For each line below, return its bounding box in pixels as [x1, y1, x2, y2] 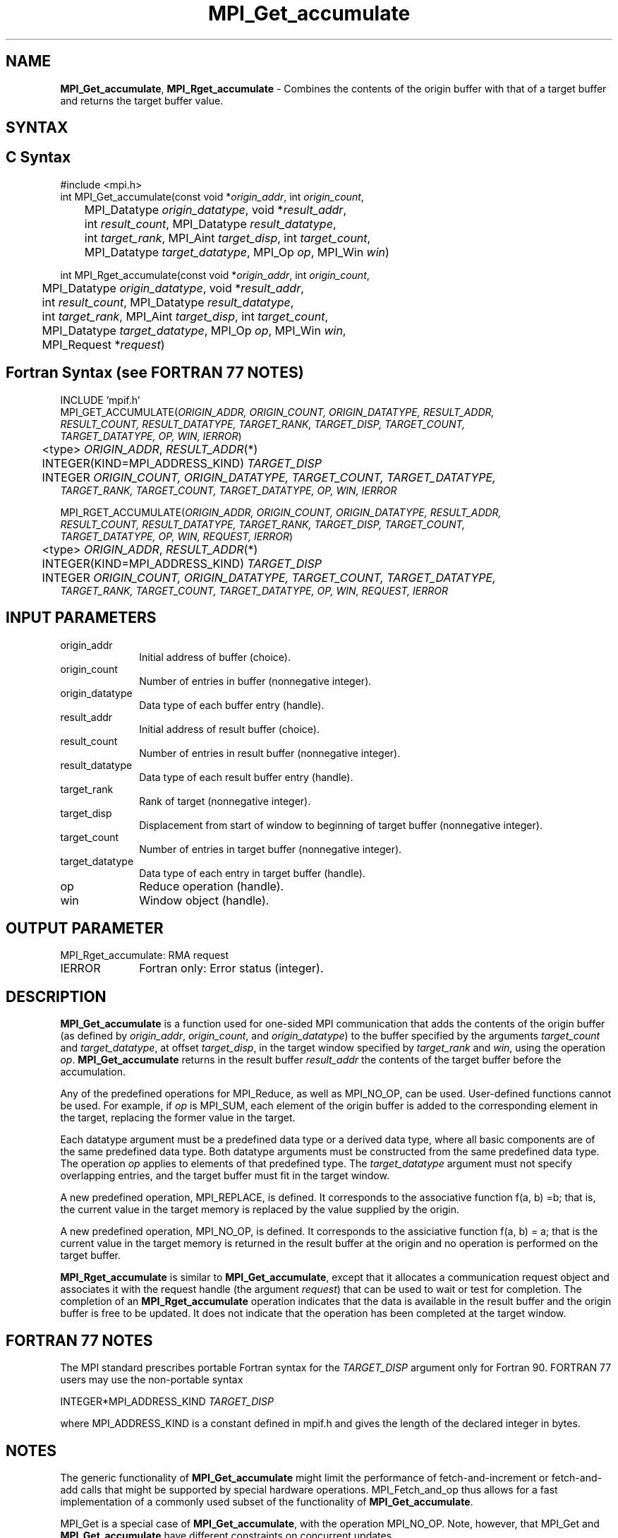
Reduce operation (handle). [139, 878, 284, 893]
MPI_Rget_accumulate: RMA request [60, 949, 229, 962]
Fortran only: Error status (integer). [139, 961, 324, 976]
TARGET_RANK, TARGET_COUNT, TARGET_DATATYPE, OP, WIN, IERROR [60, 484, 397, 496]
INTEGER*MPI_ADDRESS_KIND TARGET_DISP [60, 1395, 274, 1408]
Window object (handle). [139, 893, 269, 907]
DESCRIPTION [6, 987, 107, 1006]
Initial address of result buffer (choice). [139, 722, 320, 735]
